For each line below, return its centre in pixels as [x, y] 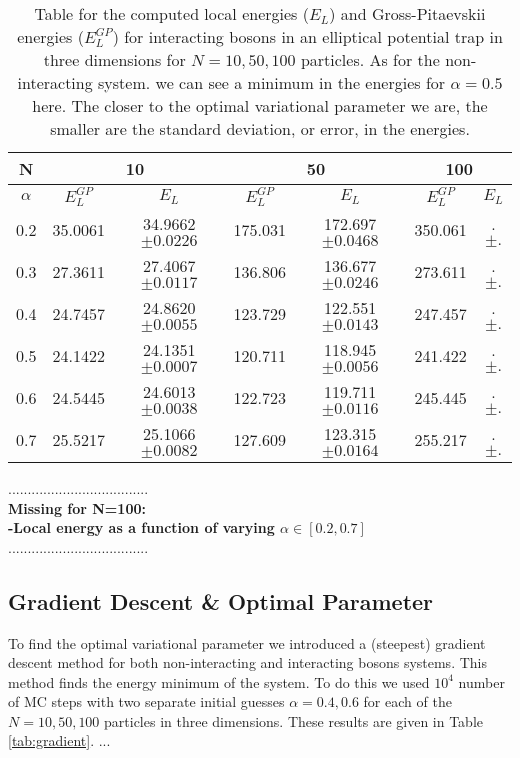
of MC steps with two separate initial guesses [146, 701]
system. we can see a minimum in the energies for [272, 82]
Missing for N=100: [77, 507]
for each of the [407, 701]
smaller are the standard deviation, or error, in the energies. [260, 128]
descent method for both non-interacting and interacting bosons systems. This [247, 662]
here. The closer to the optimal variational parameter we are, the [260, 105]
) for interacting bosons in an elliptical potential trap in [307, 36]
